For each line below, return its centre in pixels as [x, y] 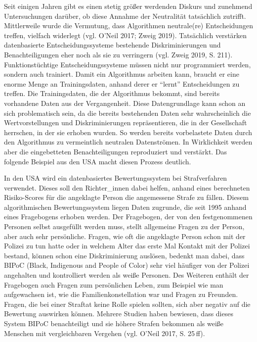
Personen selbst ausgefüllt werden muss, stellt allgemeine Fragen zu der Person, [124, 226]
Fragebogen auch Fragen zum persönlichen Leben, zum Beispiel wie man [114, 284]
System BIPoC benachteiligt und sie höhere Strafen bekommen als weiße [114, 323]
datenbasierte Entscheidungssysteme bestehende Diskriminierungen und [112, 45]
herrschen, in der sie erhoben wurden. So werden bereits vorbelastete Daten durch [128, 132]
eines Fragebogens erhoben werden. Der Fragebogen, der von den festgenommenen [128, 217]
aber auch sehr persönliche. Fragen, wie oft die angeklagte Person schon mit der [125, 236]
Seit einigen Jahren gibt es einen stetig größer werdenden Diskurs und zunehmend [128, 6]
